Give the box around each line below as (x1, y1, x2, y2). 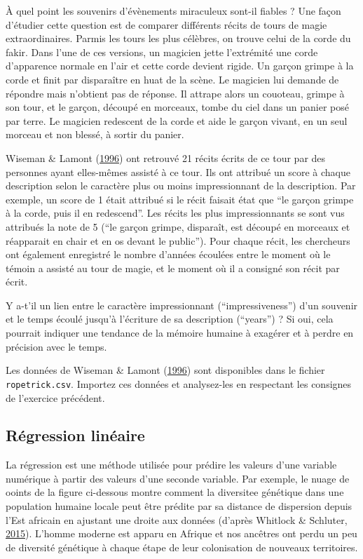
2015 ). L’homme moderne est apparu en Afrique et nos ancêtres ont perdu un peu (6, 526, 357, 541)
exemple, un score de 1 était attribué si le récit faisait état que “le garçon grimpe (6, 191, 354, 206)
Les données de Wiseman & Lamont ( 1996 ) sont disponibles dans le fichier (6, 363, 325, 377)
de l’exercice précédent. (6, 390, 105, 405)
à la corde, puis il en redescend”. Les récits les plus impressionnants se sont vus (6, 206, 345, 220)
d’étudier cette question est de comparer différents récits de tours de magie (6, 17, 327, 32)
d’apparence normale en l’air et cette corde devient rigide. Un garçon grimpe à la (6, 58, 354, 73)
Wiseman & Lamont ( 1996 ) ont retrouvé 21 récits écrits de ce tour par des (6, 150, 326, 165)
